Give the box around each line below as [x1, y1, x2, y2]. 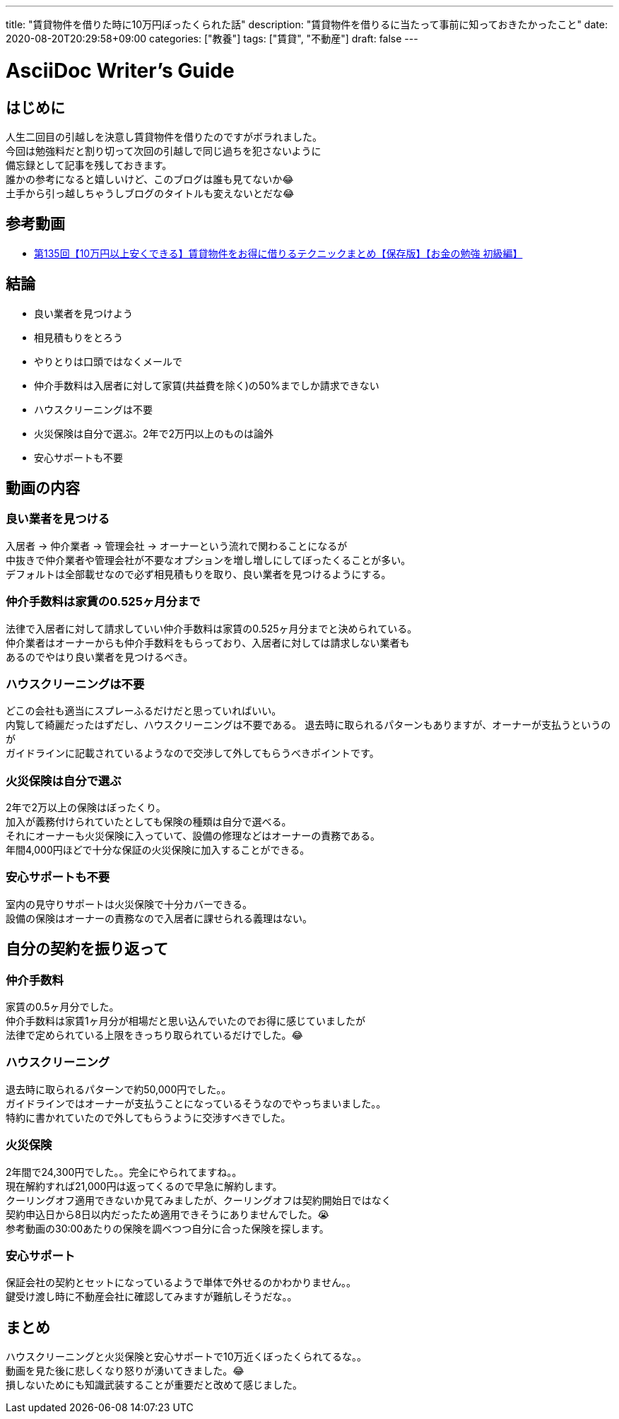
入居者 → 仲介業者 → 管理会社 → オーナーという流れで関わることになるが [6, 539, 348, 552]
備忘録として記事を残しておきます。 [6, 158, 172, 171]
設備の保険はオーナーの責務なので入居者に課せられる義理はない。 [6, 912, 312, 924]
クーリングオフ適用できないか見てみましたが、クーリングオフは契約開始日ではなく [6, 1194, 391, 1206]
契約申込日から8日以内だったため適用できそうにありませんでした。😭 [6, 1208, 329, 1220]
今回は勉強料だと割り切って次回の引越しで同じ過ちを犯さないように [6, 144, 322, 157]
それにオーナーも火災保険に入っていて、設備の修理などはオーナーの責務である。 [6, 830, 381, 842]
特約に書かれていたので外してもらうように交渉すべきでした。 [6, 1111, 291, 1124]
